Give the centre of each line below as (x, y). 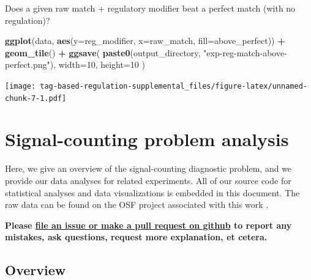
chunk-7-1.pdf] (36, 98)
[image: (21, 86)
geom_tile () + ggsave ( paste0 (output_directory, (103, 52)
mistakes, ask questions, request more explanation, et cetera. (136, 237)
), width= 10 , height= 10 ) (97, 64)
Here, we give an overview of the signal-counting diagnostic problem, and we (148, 168)
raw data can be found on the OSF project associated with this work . (137, 204)
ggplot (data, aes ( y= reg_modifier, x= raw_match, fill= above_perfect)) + (145, 41)
